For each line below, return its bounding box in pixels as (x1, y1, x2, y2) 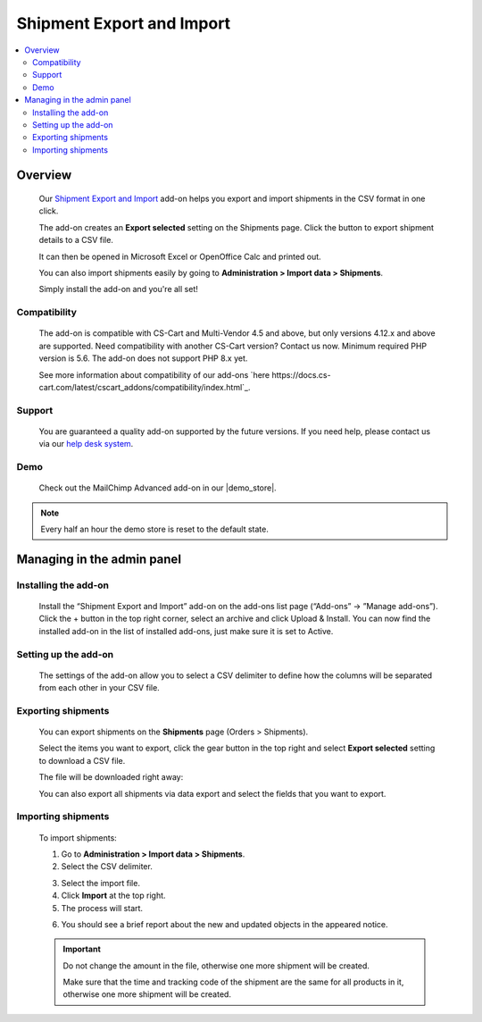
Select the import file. (61, 877, 140, 888)
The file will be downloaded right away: (38, 772, 184, 783)
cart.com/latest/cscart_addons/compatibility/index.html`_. (38, 381, 251, 392)
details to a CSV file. (38, 235, 113, 246)
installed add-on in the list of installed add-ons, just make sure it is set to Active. (38, 625, 334, 636)
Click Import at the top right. (61, 890, 166, 901)
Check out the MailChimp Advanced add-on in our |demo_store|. (38, 482, 277, 493)
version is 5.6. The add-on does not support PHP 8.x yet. (38, 353, 248, 364)
